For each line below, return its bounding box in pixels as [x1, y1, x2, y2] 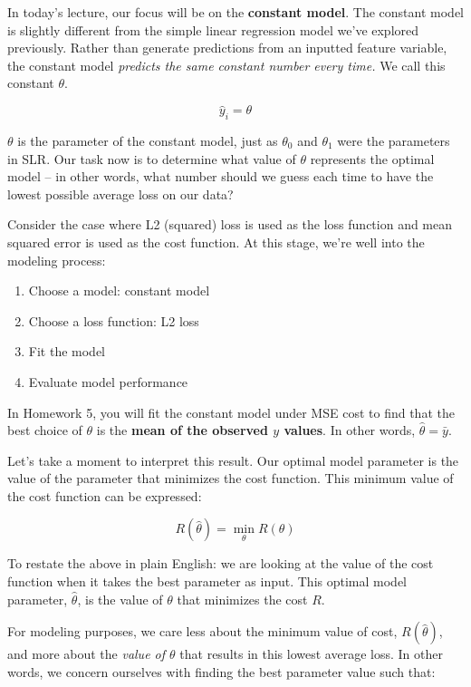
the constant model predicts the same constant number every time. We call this [7, 55, 446, 74]
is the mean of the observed [96, 421, 268, 440]
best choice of [7, 421, 82, 440]
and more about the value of [7, 644, 166, 663]
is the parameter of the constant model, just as [17, 131, 278, 150]
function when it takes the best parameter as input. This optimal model [7, 572, 407, 591]
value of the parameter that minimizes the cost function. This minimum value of [7, 469, 454, 488]
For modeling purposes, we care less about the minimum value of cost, [7, 622, 398, 641]
